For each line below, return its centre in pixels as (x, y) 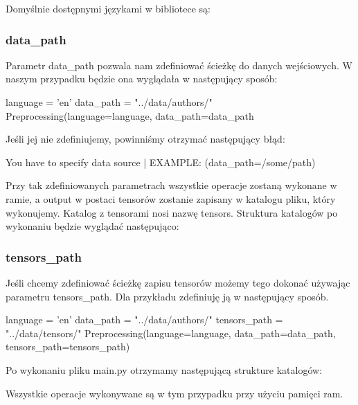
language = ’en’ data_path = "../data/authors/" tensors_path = (144, 319)
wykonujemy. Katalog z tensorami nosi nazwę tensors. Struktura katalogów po (172, 212)
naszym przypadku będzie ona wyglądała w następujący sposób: (142, 79)
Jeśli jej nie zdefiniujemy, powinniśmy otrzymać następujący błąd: (145, 139)
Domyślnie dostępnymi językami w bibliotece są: (108, 8)
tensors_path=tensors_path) (68, 346)
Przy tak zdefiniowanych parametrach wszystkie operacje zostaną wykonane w (171, 185)
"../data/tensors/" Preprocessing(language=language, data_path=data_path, (171, 333)
